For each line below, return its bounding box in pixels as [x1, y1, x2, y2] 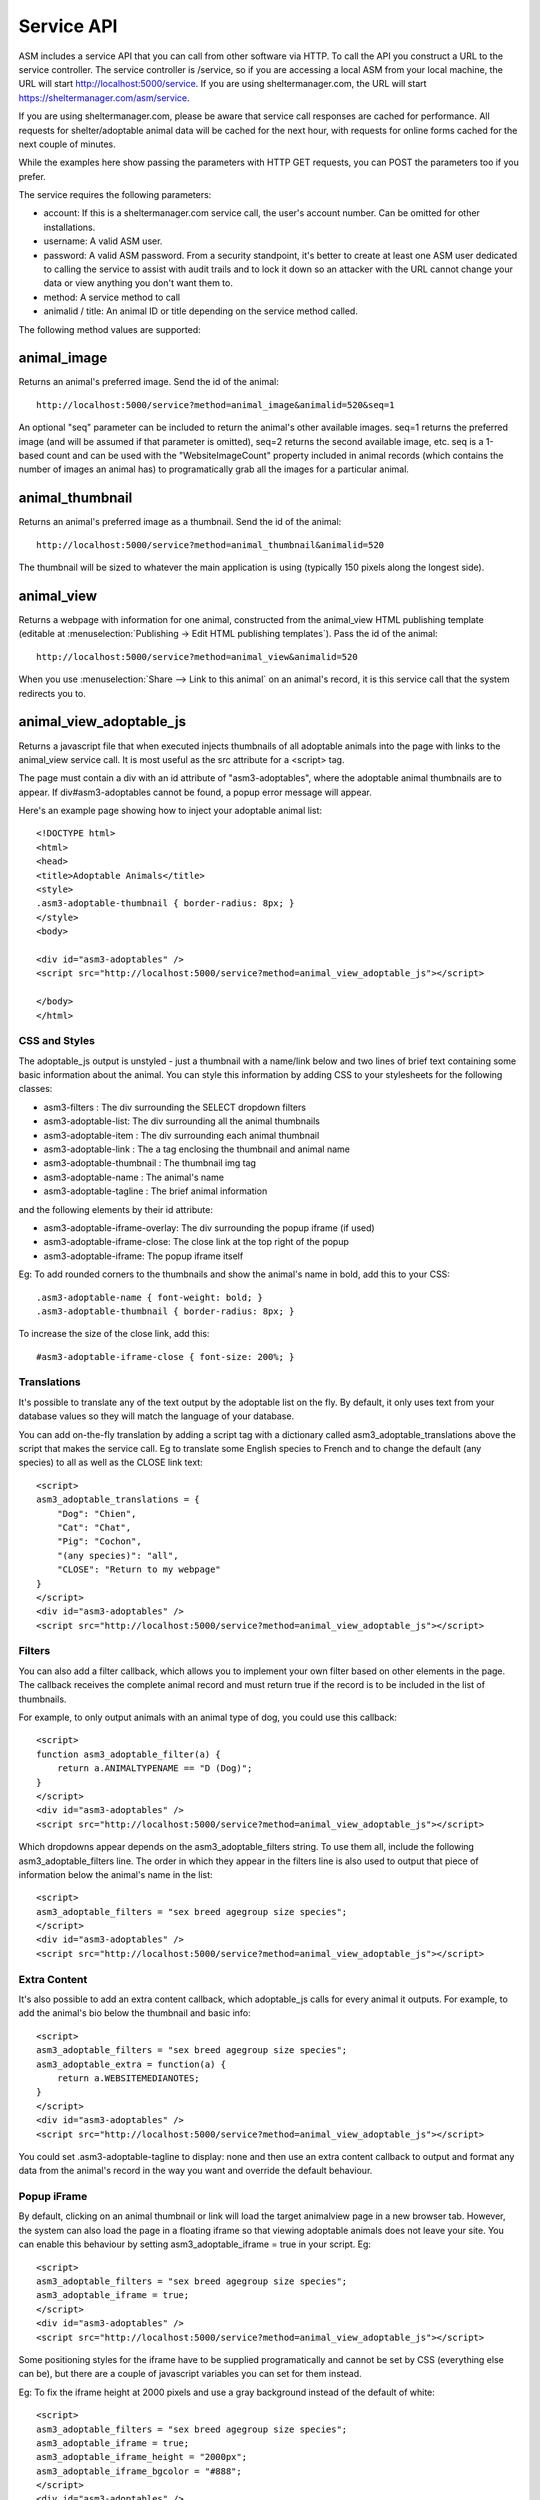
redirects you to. [18, 687, 87, 699]
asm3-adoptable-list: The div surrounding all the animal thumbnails [43, 1115, 320, 1127]
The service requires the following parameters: [18, 189, 212, 201]
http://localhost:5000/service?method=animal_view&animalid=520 [36, 651, 359, 662]
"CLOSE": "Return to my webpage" [56, 1564, 222, 1575]
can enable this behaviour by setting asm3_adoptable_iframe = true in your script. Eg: [18, 2238, 372, 2250]
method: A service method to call [43, 291, 180, 303]
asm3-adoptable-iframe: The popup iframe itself [43, 1250, 244, 1262]
